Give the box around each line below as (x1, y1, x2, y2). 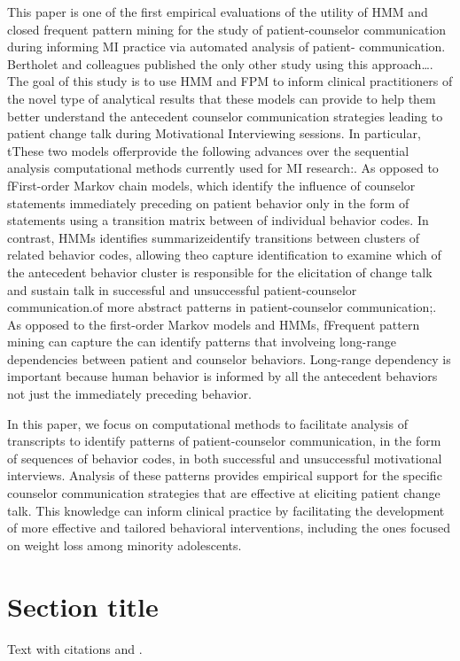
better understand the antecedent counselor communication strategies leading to (7, 106, 443, 125)
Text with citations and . (7, 639, 143, 657)
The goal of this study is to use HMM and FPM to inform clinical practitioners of (7, 72, 453, 90)
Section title (7, 587, 159, 624)
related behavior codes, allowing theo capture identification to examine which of (7, 245, 441, 264)
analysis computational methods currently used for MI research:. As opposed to (7, 159, 439, 177)
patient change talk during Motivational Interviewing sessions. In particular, (7, 124, 421, 143)
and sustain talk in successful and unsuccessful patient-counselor (7, 280, 357, 299)
